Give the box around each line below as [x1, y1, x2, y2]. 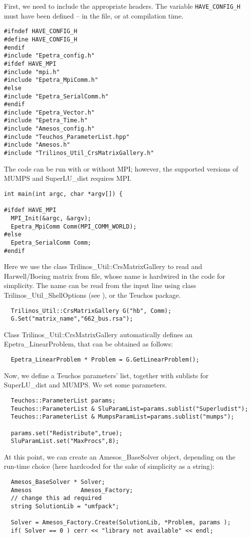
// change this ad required [11, 495, 102, 502]
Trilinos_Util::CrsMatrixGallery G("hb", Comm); [11, 307, 172, 314]
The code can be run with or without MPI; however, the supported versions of [4, 163, 238, 173]
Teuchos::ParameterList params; [11, 397, 116, 404]
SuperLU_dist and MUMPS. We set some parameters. [4, 380, 167, 390]
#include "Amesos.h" [4, 141, 71, 149]
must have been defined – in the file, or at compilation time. [4, 10, 184, 20]
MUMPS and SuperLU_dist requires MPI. [4, 173, 132, 183]
